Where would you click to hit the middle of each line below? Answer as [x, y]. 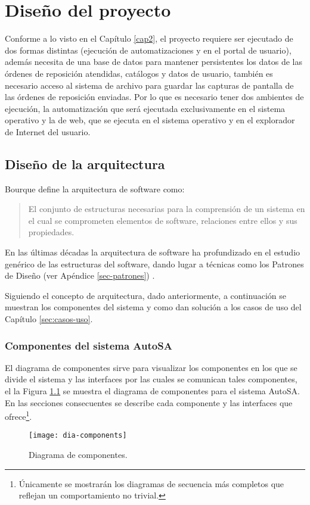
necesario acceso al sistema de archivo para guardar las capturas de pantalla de [149, 85]
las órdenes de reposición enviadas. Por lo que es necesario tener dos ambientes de [154, 97]
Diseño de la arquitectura [85, 163]
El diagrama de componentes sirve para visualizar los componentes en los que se [151, 367]
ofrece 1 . [18, 415]
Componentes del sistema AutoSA [89, 345]
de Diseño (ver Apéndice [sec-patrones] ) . [80, 275]
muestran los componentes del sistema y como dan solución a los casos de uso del [153, 307]
